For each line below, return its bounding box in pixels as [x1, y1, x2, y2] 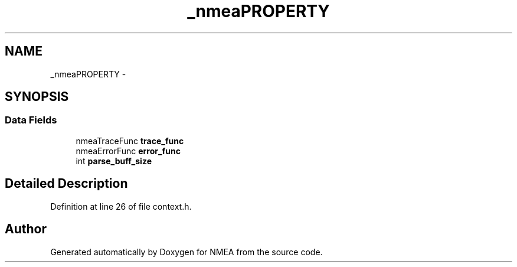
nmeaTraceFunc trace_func [76, 135, 184, 146]
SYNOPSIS [5, 89, 69, 105]
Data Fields [5, 114, 57, 126]
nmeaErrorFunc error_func [76, 145, 181, 156]
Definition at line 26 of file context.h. [50, 201, 192, 211]
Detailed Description [5, 176, 128, 191]
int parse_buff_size [76, 155, 152, 166]
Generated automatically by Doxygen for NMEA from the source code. [50, 246, 323, 257]
